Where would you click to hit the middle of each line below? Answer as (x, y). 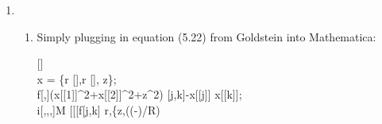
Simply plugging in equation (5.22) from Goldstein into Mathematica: (206, 36)
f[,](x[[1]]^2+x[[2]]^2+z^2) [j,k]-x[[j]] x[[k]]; (139, 94)
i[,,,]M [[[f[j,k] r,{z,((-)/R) (98, 109)
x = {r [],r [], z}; (77, 78)
